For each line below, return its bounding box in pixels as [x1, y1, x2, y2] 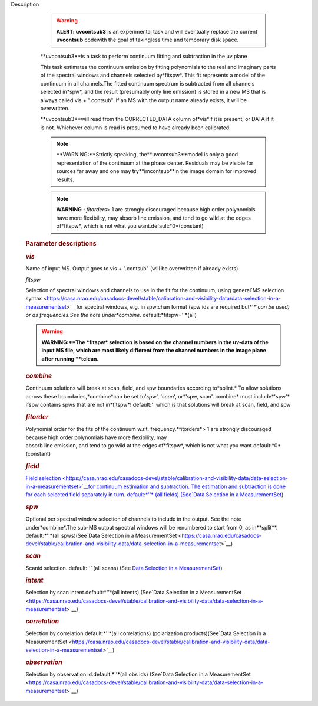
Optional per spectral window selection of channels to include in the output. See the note [25, 515, 241, 522]
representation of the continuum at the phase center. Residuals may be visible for [56, 159, 254, 166]
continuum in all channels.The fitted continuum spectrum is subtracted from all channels [40, 80, 255, 87]
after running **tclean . [41, 355, 99, 362]
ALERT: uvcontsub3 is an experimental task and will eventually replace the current [56, 28, 257, 35]
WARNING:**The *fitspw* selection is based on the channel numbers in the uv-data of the [41, 338, 269, 345]
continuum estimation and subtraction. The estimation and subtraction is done [96, 483, 286, 490]
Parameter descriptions [25, 239, 97, 247]
